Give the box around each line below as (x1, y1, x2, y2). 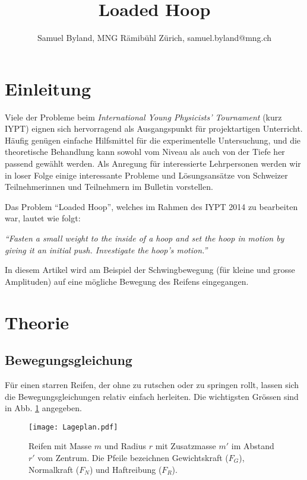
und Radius (104, 440, 147, 452)
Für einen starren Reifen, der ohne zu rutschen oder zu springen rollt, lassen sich (5, 378, 299, 390)
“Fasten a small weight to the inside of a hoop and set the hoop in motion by (5, 232, 284, 244)
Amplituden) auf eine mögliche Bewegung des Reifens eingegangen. (5, 275, 249, 287)
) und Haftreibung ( (89, 463, 162, 475)
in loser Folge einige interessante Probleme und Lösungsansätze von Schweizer (5, 169, 288, 181)
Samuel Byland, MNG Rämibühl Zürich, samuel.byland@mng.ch (37, 31, 272, 44)
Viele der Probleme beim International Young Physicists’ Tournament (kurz (5, 110, 282, 123)
